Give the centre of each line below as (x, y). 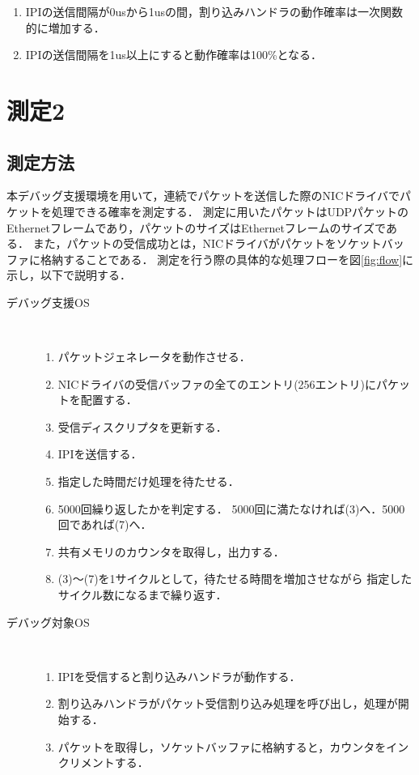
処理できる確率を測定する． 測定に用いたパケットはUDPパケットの (230, 211)
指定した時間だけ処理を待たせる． (148, 481)
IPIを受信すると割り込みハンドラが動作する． (179, 676)
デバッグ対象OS (48, 622)
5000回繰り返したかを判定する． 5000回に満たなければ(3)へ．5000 (231, 508)
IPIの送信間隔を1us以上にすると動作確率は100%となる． (174, 55)
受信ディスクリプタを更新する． (142, 426)
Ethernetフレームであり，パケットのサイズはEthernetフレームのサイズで (196, 227)
